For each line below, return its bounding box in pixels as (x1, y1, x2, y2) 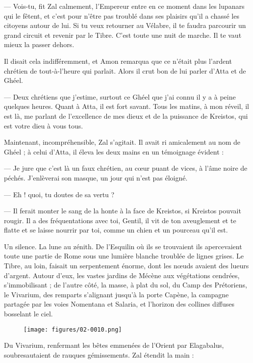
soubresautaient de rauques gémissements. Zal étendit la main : (4, 349, 194, 360)
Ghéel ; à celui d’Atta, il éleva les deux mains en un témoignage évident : (4, 146, 224, 156)
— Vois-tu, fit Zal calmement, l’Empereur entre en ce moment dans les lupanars (4, 1, 245, 11)
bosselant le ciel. (4, 309, 53, 319)
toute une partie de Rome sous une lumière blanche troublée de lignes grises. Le (4, 251, 244, 261)
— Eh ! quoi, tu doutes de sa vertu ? (4, 189, 115, 199)
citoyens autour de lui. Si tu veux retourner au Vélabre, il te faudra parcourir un (4, 20, 246, 30)
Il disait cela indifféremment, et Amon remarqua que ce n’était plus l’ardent (4, 55, 232, 66)
